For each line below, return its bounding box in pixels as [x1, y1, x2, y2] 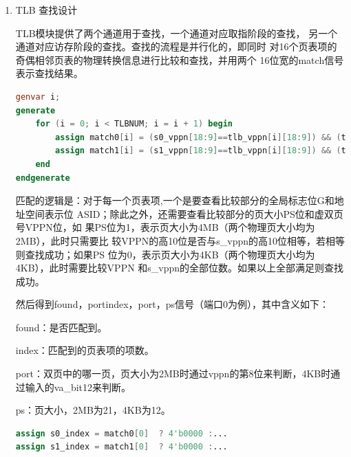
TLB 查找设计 [15, 3, 78, 16]
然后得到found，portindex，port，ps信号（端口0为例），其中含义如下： [15, 297, 330, 311]
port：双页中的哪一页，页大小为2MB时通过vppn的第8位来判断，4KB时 [15, 366, 331, 381]
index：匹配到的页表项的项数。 [15, 343, 154, 357]
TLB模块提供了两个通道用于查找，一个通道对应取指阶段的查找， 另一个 [15, 25, 338, 40]
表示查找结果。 [15, 66, 83, 80]
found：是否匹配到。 [15, 320, 107, 334]
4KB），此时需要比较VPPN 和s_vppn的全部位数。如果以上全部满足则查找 [15, 260, 344, 275]
